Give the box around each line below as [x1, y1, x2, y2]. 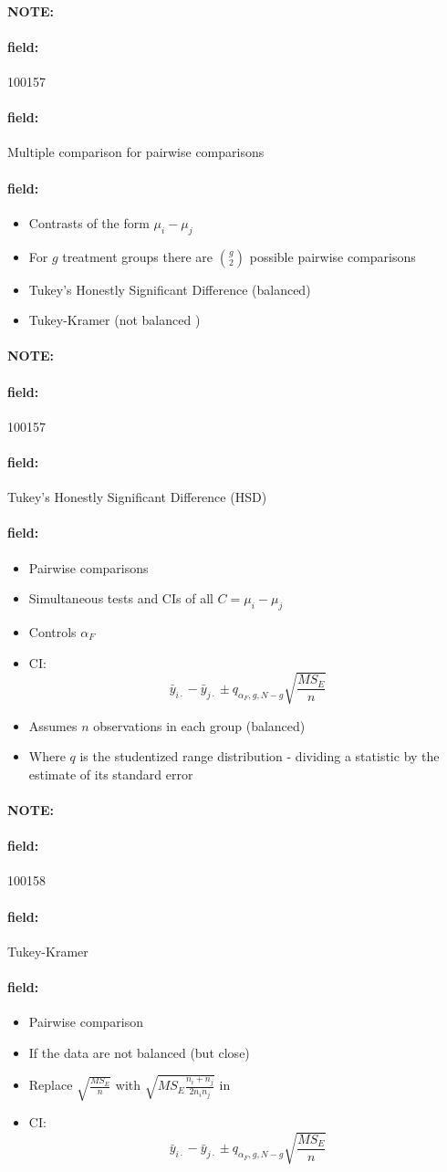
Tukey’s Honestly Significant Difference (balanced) [28, 279, 311, 298]
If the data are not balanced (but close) [28, 1042, 250, 1062]
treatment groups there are [62, 246, 213, 266]
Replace [28, 1075, 73, 1094]
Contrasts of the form [28, 213, 150, 232]
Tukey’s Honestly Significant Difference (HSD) [7, 487, 267, 507]
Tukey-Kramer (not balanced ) [28, 310, 201, 330]
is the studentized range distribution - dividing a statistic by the [79, 747, 440, 766]
